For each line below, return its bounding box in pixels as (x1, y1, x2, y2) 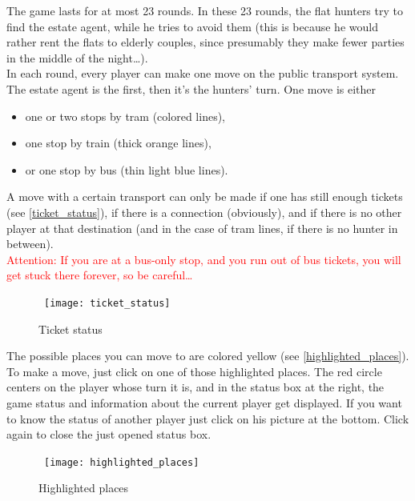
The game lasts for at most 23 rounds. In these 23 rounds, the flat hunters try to (6, 2, 403, 18)
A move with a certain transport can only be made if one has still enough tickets (6, 188, 403, 205)
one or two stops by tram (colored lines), (25, 107, 226, 124)
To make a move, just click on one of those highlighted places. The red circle (6, 363, 382, 379)
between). (6, 235, 54, 252)
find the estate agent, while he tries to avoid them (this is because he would (6, 18, 378, 34)
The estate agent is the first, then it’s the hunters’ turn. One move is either (6, 80, 377, 97)
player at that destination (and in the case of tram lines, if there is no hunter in (6, 219, 398, 236)
